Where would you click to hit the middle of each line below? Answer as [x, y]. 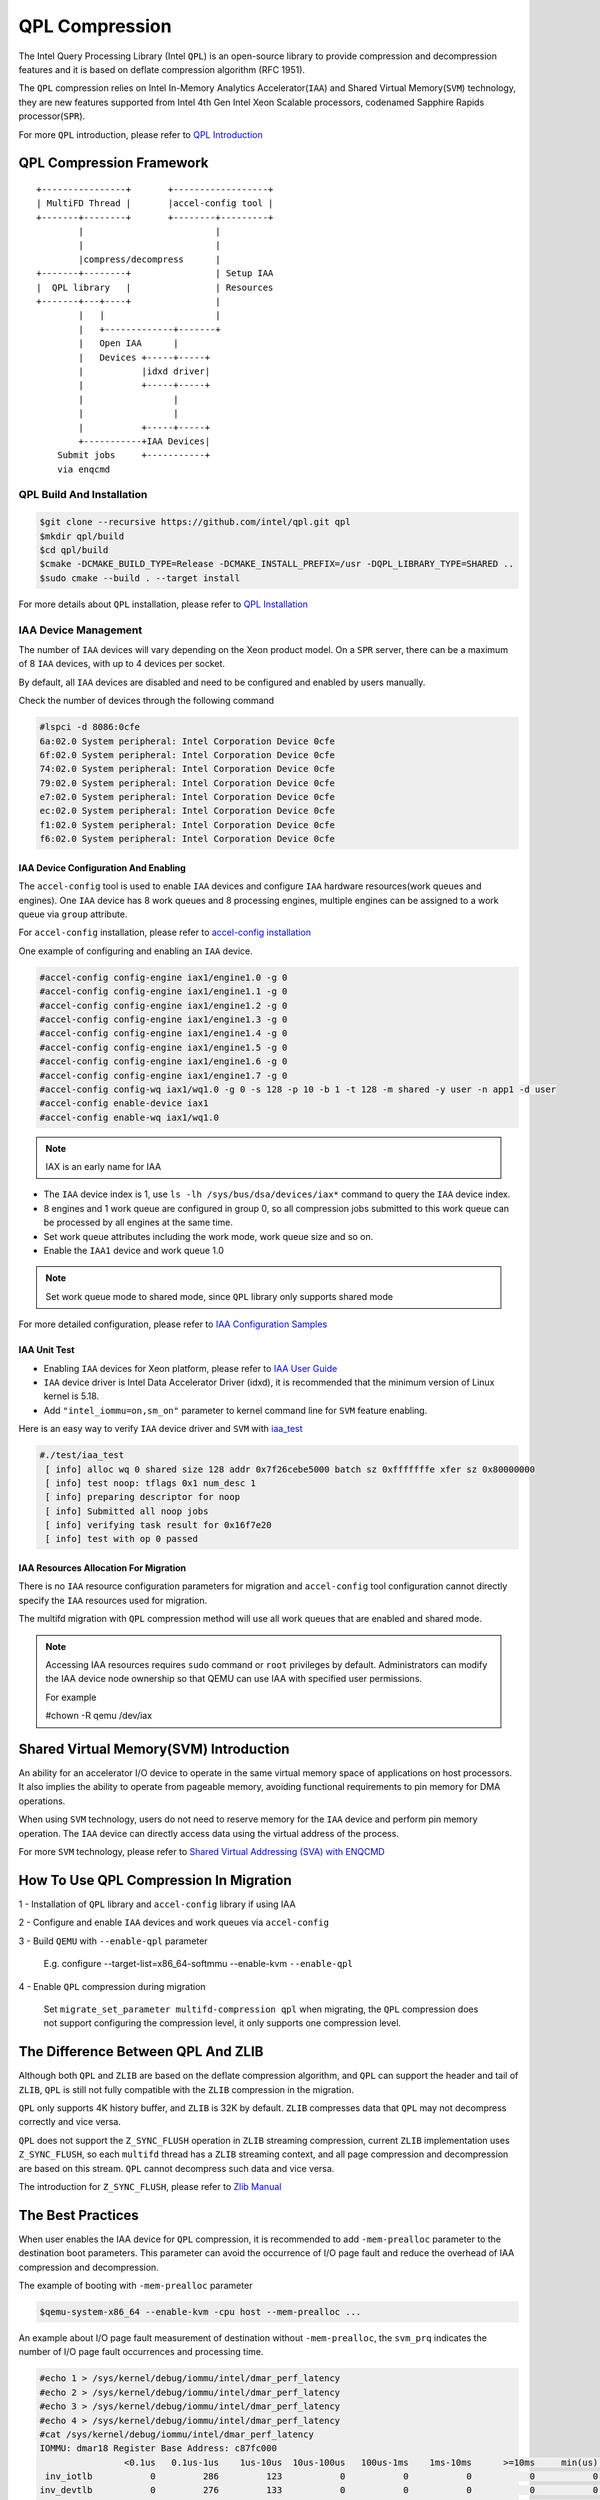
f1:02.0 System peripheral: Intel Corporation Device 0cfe [187, 824]
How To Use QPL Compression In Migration [155, 1880]
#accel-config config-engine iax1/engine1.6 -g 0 [163, 1061]
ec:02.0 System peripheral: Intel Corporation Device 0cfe [187, 811]
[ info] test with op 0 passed [122, 1539]
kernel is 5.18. [71, 1396]
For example [71, 1697]
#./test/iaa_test [82, 1455]
